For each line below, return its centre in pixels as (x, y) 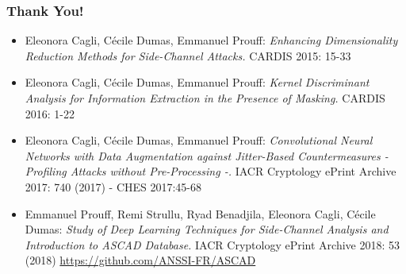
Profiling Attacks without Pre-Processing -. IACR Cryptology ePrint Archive (211, 171)
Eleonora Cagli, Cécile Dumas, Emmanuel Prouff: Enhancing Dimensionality (211, 40)
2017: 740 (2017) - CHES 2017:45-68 (113, 186)
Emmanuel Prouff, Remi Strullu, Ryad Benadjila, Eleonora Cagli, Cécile (200, 213)
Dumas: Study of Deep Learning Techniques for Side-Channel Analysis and (207, 229)
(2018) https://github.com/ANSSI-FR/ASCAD (140, 260)
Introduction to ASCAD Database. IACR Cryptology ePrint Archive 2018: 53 (213, 244)
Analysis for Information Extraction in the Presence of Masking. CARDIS (205, 98)
